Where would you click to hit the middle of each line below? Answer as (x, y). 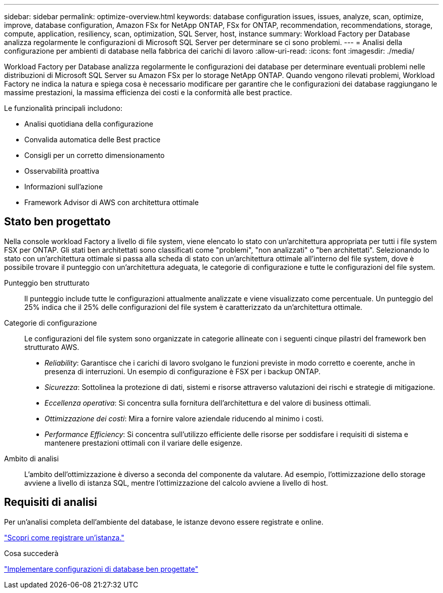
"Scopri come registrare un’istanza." (64, 537)
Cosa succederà (31, 553)
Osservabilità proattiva (62, 171)
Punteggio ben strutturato (47, 283)
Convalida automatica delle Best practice (93, 140)
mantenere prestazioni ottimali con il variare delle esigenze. (144, 443)
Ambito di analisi (32, 458)
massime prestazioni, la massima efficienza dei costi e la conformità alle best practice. (148, 92)
